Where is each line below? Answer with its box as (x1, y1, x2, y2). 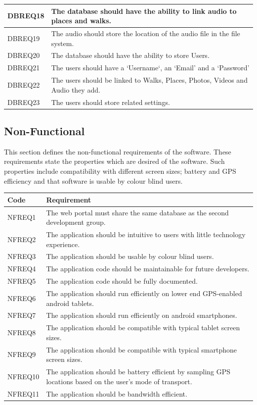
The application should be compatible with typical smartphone (46, 344, 237, 354)
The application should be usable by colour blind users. (46, 251, 214, 261)
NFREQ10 (7, 371, 40, 381)
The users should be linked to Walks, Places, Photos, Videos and (51, 75, 248, 85)
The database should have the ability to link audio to (51, 5, 237, 16)
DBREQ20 (7, 50, 40, 60)
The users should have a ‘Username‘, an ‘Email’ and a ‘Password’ (51, 62, 250, 73)
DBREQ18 (7, 10, 44, 21)
